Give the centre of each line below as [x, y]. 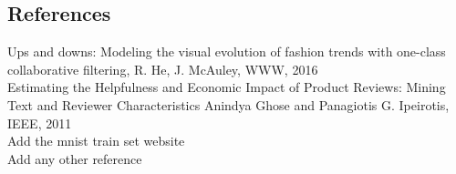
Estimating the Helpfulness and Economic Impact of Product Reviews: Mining [227, 87]
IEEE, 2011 [40, 123]
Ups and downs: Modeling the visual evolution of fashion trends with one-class [227, 51]
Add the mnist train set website [96, 141]
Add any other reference [75, 158]
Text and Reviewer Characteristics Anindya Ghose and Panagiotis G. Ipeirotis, [228, 104]
